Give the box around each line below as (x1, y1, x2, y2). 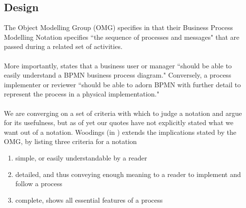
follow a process (15, 178, 63, 189)
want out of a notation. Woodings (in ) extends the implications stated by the (4, 127, 236, 137)
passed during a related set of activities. (4, 41, 123, 51)
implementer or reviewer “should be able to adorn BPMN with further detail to (4, 79, 241, 89)
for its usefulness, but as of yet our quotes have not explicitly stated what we (4, 117, 233, 128)
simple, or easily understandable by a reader (15, 152, 147, 162)
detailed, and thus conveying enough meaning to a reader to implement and (15, 169, 241, 179)
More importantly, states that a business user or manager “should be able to (4, 60, 232, 70)
